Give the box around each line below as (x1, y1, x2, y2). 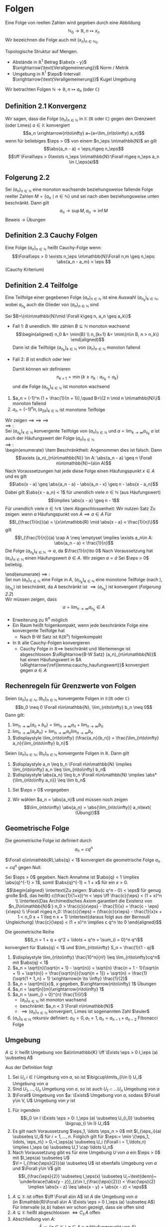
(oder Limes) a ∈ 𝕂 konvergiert (5, 122, 70, 128)
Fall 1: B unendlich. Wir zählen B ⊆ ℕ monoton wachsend (12, 323, 130, 329)
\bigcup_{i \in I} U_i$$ (65, 1120, 110, 1126)
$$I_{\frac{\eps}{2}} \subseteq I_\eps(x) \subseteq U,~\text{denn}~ (18, 1173, 157, 1179)
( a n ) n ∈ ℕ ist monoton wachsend (19, 997, 87, 1004)
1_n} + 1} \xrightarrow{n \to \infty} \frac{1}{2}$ (33, 975, 128, 981)
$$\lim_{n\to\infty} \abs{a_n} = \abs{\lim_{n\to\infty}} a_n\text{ (24, 804, 151, 810)
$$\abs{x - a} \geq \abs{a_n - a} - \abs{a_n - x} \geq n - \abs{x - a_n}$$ (9, 481, 159, 487)
